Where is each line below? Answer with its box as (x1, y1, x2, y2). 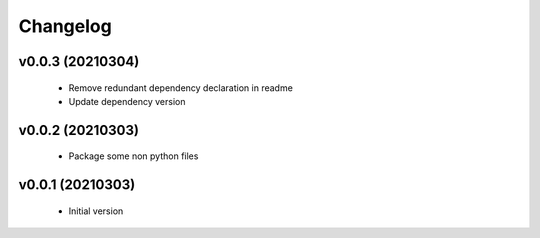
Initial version (68, 205, 124, 217)
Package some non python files (68, 150, 199, 162)
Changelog (18, 15, 112, 37)
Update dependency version (68, 95, 186, 107)
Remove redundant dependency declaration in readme (68, 81, 294, 94)
